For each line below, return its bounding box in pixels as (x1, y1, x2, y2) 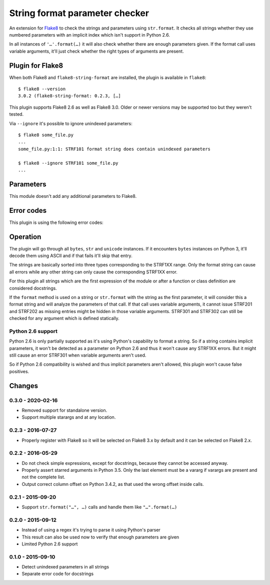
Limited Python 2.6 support (21, 541, 78, 547)
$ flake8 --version (18, 86, 66, 92)
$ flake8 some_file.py (18, 132, 74, 138)
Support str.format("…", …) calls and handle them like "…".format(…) (21, 504, 177, 510)
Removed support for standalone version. (21, 407, 107, 413)
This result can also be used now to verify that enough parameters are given (21, 534, 179, 540)
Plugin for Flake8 (9, 61, 63, 70)
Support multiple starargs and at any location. (21, 414, 116, 420)
